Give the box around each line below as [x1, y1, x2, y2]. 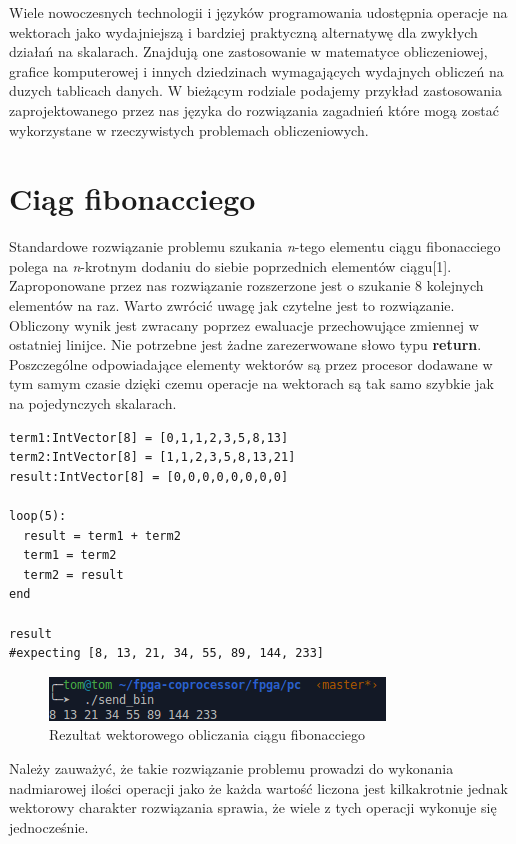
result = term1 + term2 [23, 528, 181, 543]
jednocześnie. [9, 816, 89, 837]
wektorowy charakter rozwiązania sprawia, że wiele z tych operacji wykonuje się [9, 797, 497, 818]
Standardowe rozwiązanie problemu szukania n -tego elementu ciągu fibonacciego [9, 236, 501, 257]
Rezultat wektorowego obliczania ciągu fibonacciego [49, 724, 365, 745]
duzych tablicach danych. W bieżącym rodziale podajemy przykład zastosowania [9, 80, 502, 101]
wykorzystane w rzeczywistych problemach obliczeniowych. [9, 119, 369, 140]
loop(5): [9, 509, 67, 523]
